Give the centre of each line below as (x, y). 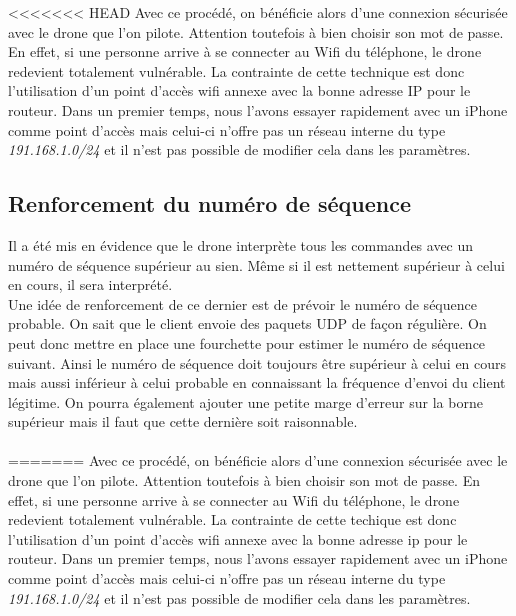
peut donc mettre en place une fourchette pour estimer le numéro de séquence (247, 342)
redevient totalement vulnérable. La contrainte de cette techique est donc (232, 519)
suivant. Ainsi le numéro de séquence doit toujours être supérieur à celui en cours (257, 362)
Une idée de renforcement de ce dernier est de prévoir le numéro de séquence (242, 303)
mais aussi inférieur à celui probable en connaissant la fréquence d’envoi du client (257, 382)
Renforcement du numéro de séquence (210, 203)
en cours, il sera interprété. (90, 284)
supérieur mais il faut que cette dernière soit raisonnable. (183, 421)
